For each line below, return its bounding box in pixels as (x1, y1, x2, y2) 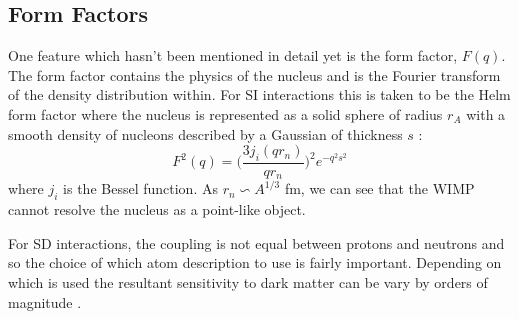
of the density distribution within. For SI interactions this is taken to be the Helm (8, 84, 511, 105)
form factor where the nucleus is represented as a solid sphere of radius (8, 103, 443, 124)
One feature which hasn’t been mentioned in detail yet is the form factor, (8, 45, 458, 66)
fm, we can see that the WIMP (284, 178, 475, 199)
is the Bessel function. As (63, 178, 218, 199)
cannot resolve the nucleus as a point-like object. (8, 199, 306, 220)
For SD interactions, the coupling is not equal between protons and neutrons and (8, 232, 505, 253)
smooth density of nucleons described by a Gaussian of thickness (8, 123, 403, 144)
